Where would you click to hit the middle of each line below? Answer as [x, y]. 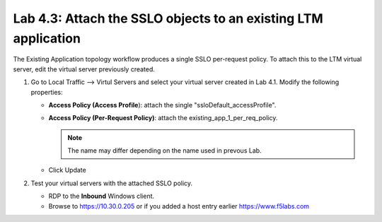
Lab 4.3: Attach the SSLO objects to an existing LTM [168, 18]
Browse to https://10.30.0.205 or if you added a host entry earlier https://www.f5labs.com [179, 206]
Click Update [67, 170]
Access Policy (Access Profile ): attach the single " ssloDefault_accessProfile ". [162, 105]
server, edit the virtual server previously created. [84, 69]
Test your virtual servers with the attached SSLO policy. [112, 183]
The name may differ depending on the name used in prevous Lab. [164, 151]
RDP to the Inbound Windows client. [102, 196]
